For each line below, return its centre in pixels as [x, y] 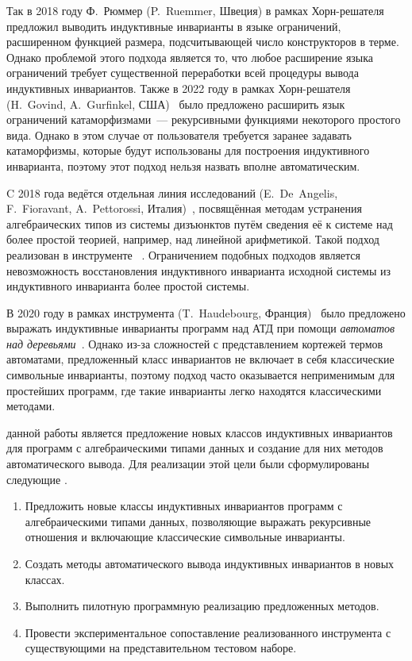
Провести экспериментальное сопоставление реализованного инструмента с [208, 632]
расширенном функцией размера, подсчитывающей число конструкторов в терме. [203, 42]
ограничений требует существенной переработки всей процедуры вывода [183, 73]
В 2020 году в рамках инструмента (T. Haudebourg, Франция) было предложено [206, 312]
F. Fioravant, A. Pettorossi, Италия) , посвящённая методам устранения [184, 208]
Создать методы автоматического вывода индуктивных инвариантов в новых [210, 563]
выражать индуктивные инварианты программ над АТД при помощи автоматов [201, 328]
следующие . [37, 479]
